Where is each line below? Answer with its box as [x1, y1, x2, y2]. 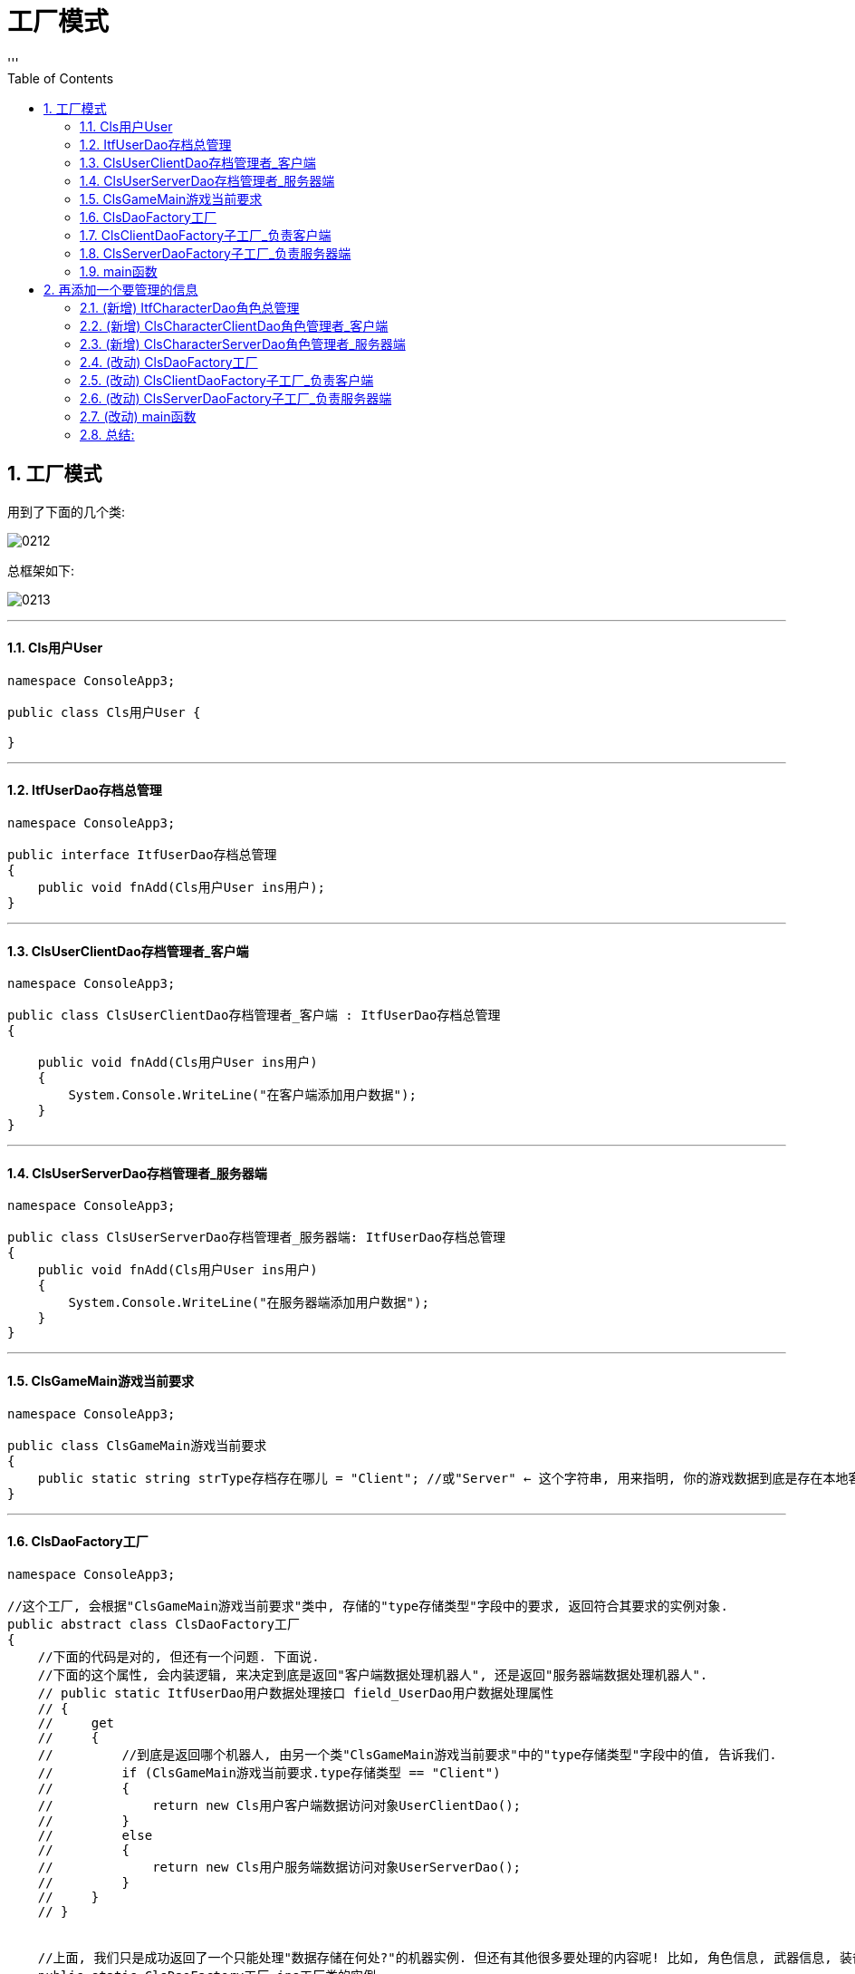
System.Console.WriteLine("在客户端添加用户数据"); [68, 1088, 417, 1103]
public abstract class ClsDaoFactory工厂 [7, 1616, 301, 1631]
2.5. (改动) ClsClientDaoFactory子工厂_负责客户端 [80, 372, 374, 388]
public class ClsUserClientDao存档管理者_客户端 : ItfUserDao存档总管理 [7, 1008, 501, 1023]
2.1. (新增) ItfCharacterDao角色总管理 [80, 299, 300, 315]
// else [37, 1827, 153, 1843]
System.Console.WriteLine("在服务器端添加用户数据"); [68, 1295, 429, 1311]
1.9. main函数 [80, 263, 158, 279]
